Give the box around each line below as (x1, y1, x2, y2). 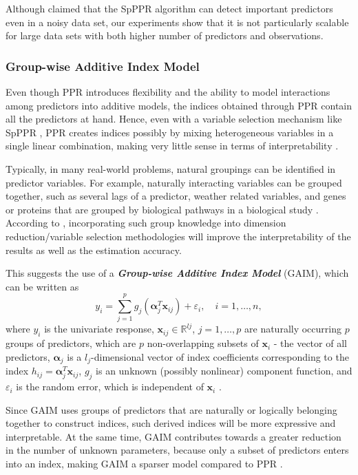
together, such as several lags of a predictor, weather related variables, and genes (6, 189, 346, 203)
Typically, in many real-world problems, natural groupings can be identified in (6, 161, 336, 176)
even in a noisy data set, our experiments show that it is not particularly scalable (6, 14, 349, 29)
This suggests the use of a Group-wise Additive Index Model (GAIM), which (6, 266, 349, 280)
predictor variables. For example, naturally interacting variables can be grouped (6, 175, 342, 189)
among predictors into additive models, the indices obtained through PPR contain (6, 98, 352, 112)
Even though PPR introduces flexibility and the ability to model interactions (6, 85, 330, 98)
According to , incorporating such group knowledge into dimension (6, 215, 286, 230)
